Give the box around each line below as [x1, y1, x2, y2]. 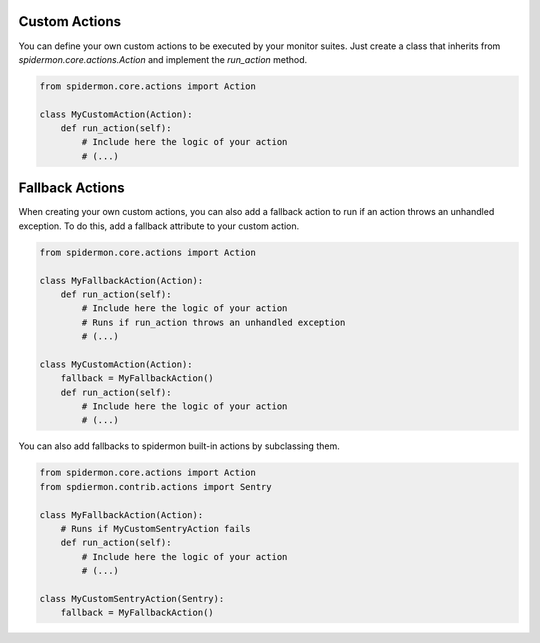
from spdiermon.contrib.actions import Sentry [39, 481, 272, 492]
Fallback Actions [18, 180, 125, 197]
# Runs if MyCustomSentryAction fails [60, 523, 251, 534]
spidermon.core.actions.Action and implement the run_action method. [18, 53, 308, 65]
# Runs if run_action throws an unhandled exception [81, 316, 346, 328]
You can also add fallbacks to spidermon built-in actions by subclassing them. [18, 440, 340, 452]
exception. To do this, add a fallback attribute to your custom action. [18, 220, 300, 232]
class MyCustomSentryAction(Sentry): [39, 593, 225, 604]
